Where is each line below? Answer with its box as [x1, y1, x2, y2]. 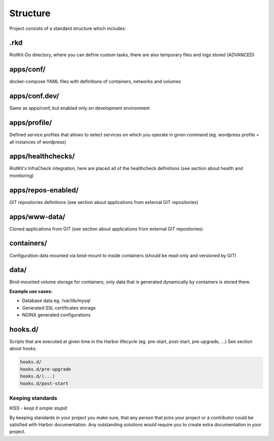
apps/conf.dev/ [9, 92, 59, 100]
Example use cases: [9, 288, 53, 294]
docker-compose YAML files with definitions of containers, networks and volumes [9, 79, 181, 85]
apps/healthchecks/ [9, 152, 75, 161]
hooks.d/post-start [20, 381, 68, 386]
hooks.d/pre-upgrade [20, 366, 71, 372]
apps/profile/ [9, 118, 52, 127]
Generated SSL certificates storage [22, 304, 96, 311]
